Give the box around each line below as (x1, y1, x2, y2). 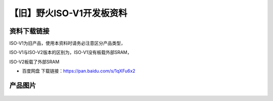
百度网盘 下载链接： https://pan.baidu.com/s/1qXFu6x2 (22, 68, 136, 74)
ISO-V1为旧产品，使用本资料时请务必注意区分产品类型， (9, 40, 126, 46)
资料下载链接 (9, 27, 50, 35)
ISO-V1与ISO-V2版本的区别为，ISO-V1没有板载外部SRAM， (9, 49, 132, 56)
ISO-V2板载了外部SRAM (9, 59, 60, 65)
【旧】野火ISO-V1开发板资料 (9, 8, 127, 19)
